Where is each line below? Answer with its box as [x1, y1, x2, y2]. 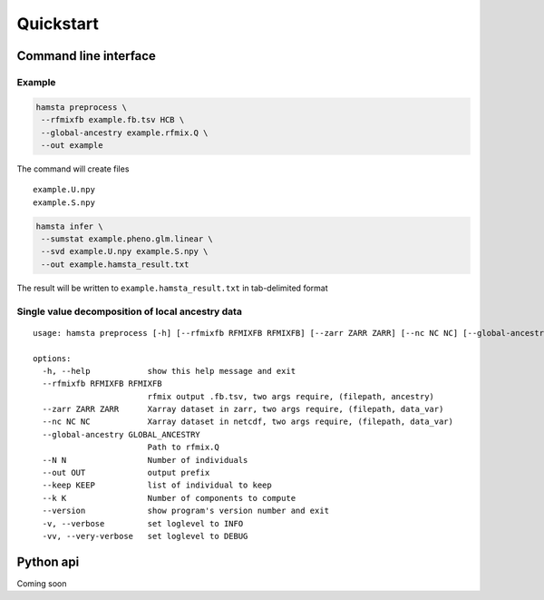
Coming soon [16, 577, 67, 589]
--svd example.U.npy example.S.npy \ [41, 246, 209, 257]
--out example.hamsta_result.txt [41, 259, 189, 270]
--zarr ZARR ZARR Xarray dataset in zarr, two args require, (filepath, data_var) [42, 404, 444, 415]
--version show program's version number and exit [42, 506, 330, 516]
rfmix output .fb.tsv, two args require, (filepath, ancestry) [147, 391, 435, 401]
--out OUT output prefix [42, 467, 210, 478]
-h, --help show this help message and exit [42, 366, 296, 376]
